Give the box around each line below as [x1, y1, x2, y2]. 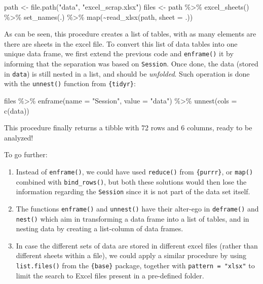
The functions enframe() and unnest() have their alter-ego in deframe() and [16, 203, 259, 214]
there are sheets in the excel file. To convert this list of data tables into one [4, 38, 238, 49]
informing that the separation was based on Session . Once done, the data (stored [4, 58, 258, 69]
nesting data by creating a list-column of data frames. [16, 223, 183, 234]
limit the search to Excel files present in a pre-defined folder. [16, 270, 204, 280]
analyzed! [4, 132, 33, 143]
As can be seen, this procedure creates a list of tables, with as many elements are [4, 28, 256, 39]
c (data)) [4, 105, 29, 116]
